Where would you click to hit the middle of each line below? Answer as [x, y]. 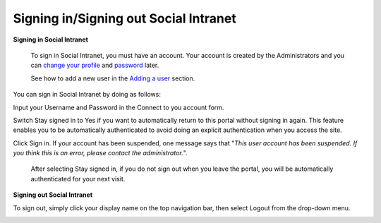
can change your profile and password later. [95, 65]
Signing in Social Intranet [50, 40]
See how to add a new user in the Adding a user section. [113, 78]
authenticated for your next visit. [78, 179]
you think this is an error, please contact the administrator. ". [100, 153]
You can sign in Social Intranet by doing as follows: [87, 95]
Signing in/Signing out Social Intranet [125, 18]
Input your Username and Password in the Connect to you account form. [119, 107]
